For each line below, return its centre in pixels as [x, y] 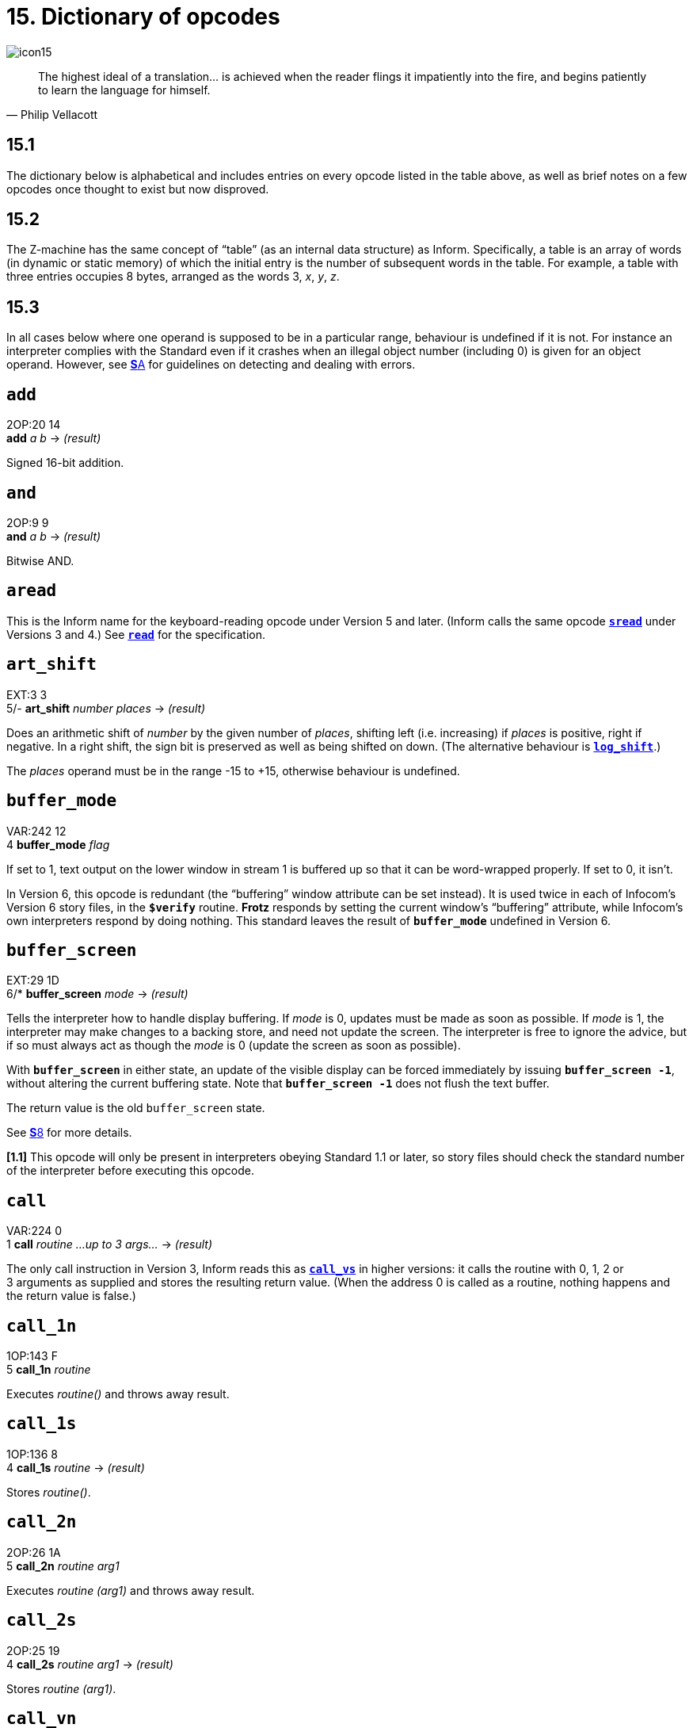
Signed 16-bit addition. [65, 463]
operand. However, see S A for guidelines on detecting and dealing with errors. [211, 365]
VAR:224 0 [34, 1231]
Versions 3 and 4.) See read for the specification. [136, 634]
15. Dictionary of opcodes [143, 17]
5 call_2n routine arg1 [63, 1566]
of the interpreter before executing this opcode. [130, 1171]
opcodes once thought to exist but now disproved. [138, 189]
